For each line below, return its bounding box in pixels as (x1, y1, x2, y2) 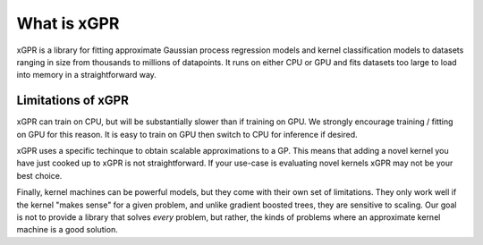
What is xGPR (16, 13, 120, 33)
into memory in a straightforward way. (16, 70, 157, 80)
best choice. (16, 170, 63, 181)
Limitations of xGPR (16, 93, 130, 108)
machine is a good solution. (16, 224, 118, 235)
